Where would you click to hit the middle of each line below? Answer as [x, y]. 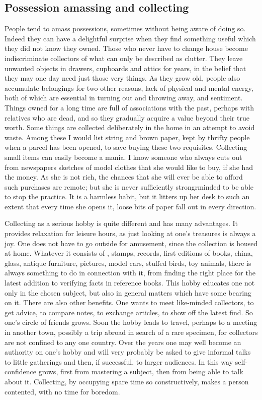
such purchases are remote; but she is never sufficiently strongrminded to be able [129, 186]
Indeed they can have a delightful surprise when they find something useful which [130, 38]
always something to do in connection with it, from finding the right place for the [130, 273]
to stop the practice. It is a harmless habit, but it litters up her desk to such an [127, 196]
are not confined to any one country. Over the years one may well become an [123, 342]
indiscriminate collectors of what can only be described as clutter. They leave [124, 58]
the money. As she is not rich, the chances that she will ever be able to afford [124, 177]
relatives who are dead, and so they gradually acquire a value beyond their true [127, 117]
